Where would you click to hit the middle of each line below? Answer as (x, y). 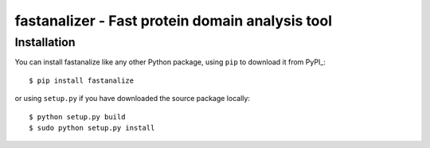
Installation (45, 42)
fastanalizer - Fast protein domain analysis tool (174, 21)
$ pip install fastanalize (82, 80)
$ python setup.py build (77, 117)
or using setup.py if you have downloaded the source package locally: (133, 99)
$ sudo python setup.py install (92, 128)
